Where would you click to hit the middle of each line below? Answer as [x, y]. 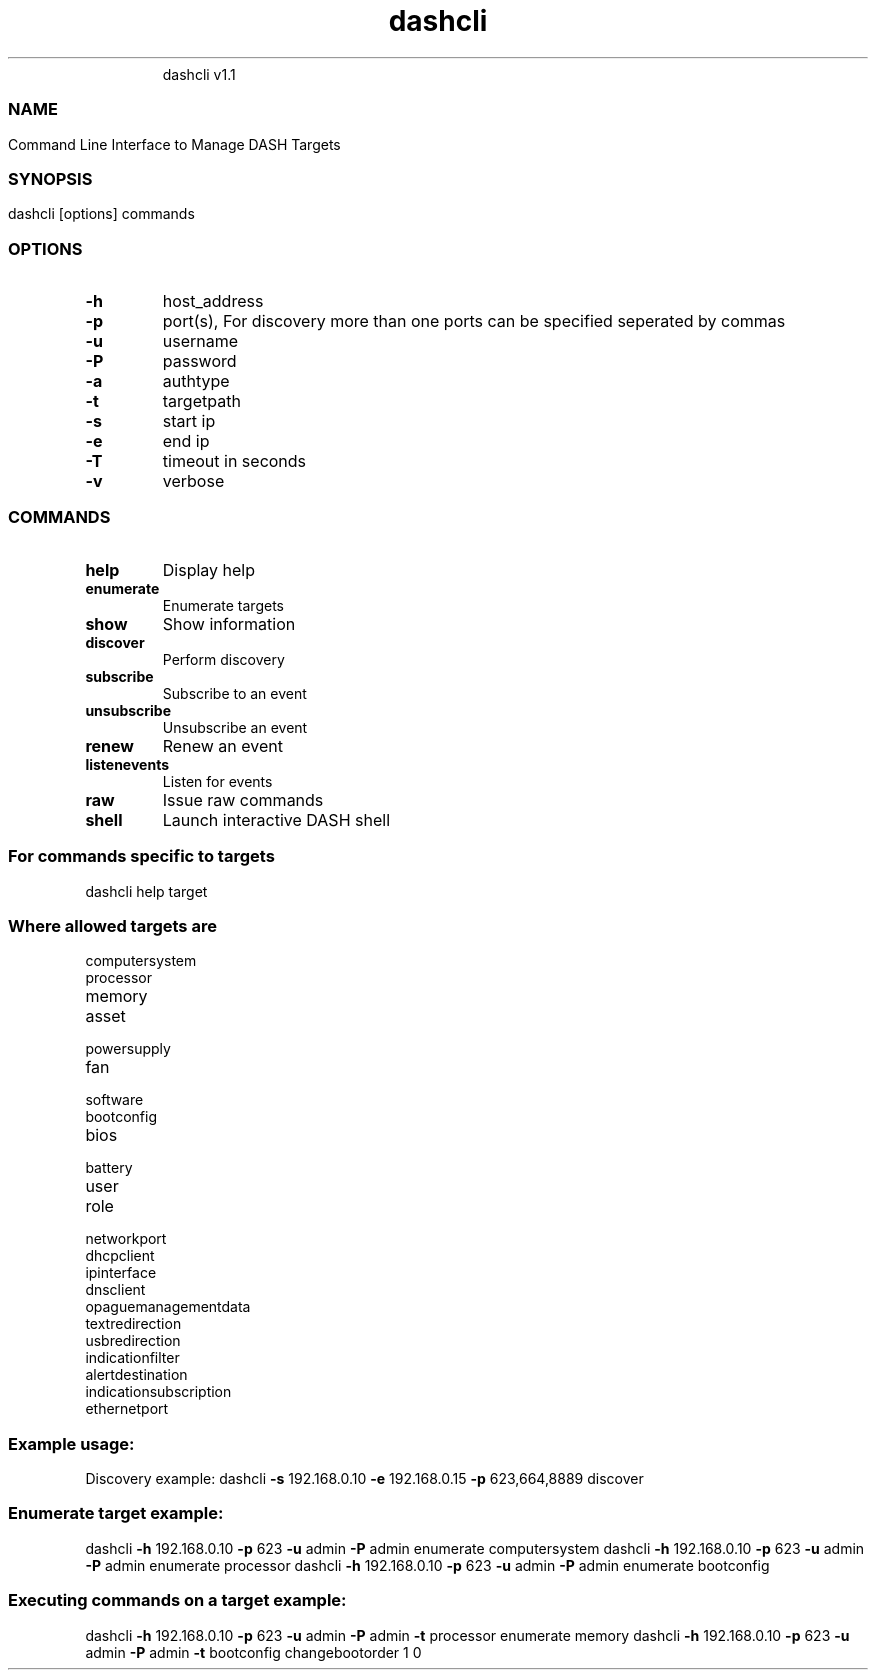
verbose [193, 481]
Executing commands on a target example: [177, 1600]
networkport [126, 1239]
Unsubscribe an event [235, 727]
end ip [186, 441]
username [200, 341]
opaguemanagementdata [168, 1307]
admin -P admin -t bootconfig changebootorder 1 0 [253, 1652]
